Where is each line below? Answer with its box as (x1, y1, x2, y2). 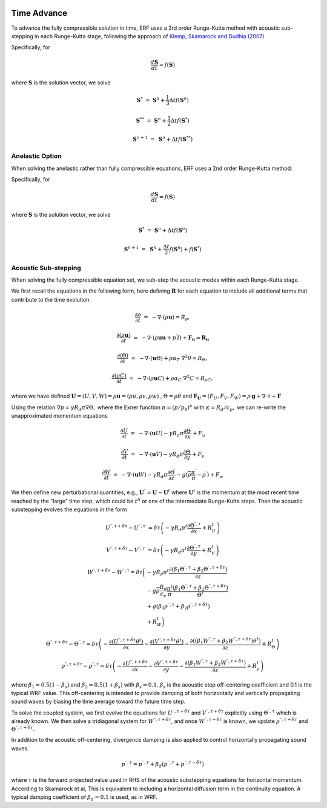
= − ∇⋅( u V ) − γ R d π (130, 450, 183, 459)
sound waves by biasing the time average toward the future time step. (11, 698, 186, 705)
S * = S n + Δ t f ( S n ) (138, 226, 188, 234)
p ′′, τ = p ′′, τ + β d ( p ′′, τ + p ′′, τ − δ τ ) (121, 759, 204, 769)
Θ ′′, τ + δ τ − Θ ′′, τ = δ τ (45, 639, 99, 647)
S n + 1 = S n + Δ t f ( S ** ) (133, 135, 193, 143)
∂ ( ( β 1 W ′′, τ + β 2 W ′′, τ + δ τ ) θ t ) (190, 636, 261, 646)
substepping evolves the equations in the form (11, 506, 127, 513)
